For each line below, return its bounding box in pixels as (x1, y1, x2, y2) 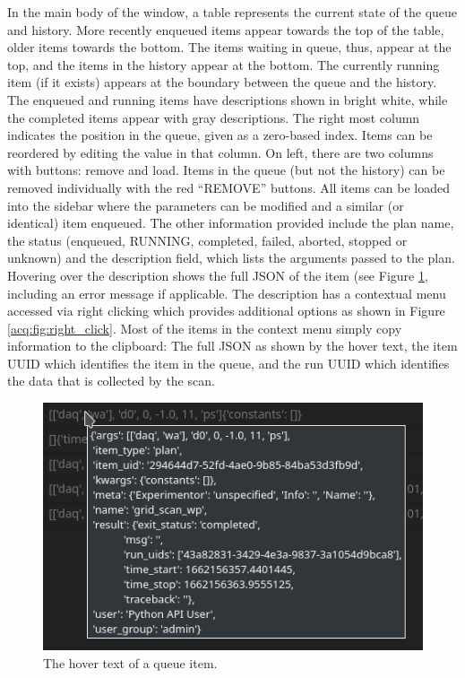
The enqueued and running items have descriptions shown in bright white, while (7, 90, 448, 109)
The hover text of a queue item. (43, 653, 218, 672)
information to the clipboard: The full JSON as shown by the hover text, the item (7, 336, 458, 355)
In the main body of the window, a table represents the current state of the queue (7, 3, 458, 21)
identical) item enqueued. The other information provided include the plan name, (7, 213, 454, 232)
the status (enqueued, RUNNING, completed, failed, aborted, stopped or (7, 230, 408, 249)
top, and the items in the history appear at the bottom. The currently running (7, 55, 440, 74)
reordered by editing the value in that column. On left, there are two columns (7, 143, 434, 161)
